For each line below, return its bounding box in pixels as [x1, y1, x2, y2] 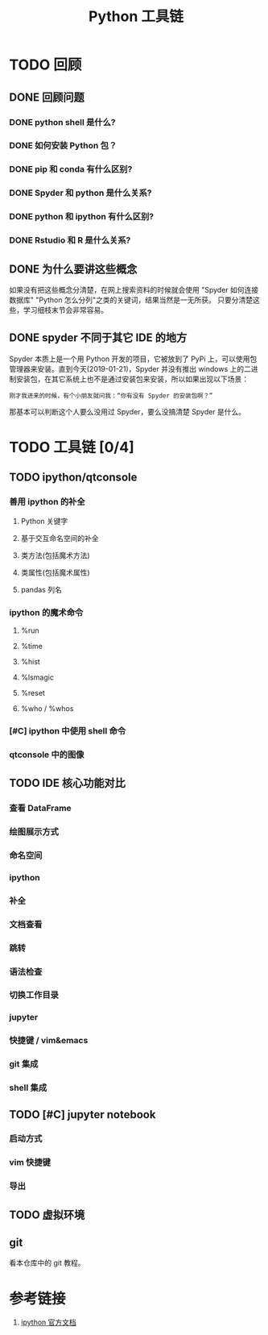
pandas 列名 [20, 584, 63, 594]
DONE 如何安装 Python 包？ [9, 140, 118, 152]
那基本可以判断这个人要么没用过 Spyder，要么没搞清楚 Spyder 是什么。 [9, 406, 246, 416]
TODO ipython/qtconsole [9, 471, 138, 485]
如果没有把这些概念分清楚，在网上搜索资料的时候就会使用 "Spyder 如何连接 [9, 285, 259, 294]
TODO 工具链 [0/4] [9, 438, 135, 456]
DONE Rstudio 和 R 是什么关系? [9, 235, 131, 246]
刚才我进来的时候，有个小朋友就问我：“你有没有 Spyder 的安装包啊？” [9, 392, 213, 400]
